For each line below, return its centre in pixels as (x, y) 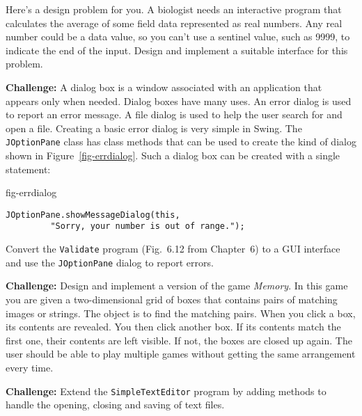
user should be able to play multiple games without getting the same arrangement (181, 354)
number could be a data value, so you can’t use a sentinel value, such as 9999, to (178, 37)
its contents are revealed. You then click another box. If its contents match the (173, 327)
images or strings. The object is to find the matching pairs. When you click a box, (181, 313)
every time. (30, 367)
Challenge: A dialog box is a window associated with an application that (164, 87)
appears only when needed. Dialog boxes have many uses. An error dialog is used (179, 101)
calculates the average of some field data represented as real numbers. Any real (174, 23)
